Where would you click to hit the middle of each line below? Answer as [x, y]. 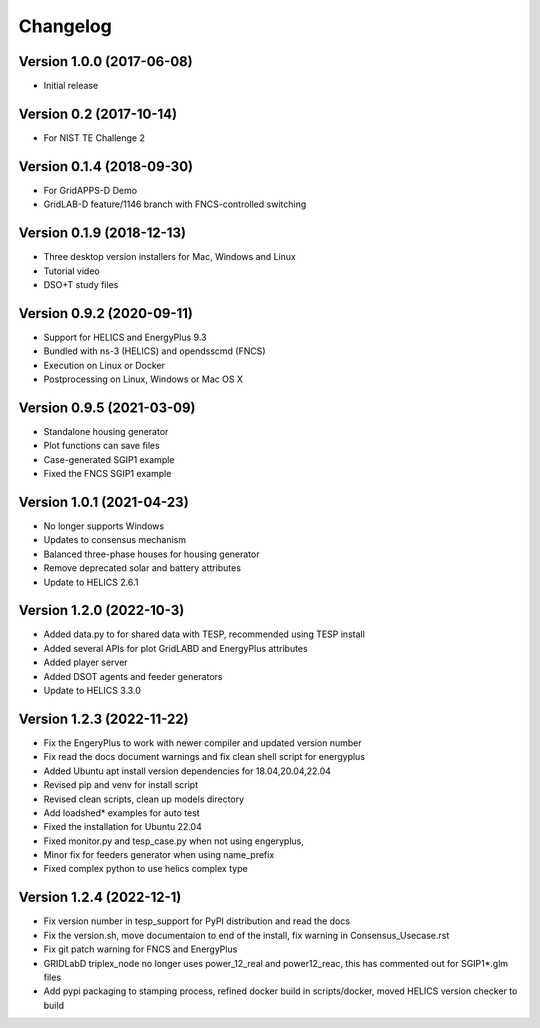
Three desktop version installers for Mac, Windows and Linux [170, 257]
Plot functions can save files [101, 446]
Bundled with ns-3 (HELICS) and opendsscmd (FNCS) [154, 351]
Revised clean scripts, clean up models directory [144, 799]
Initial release [71, 86]
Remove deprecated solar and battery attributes [142, 568]
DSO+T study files [81, 284]
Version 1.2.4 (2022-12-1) [100, 897]
